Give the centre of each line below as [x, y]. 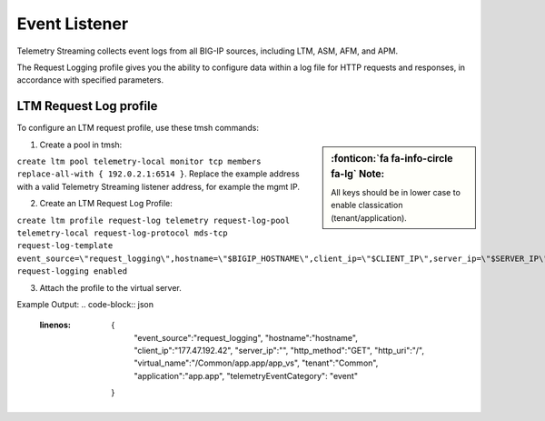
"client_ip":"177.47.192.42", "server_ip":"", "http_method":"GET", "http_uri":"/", [279, 351]
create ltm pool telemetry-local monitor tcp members [139, 162]
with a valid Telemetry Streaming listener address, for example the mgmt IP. [158, 186]
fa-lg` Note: [358, 174]
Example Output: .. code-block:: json [85, 304]
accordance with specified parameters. [90, 80]
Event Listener [73, 24]
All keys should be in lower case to [396, 192]
